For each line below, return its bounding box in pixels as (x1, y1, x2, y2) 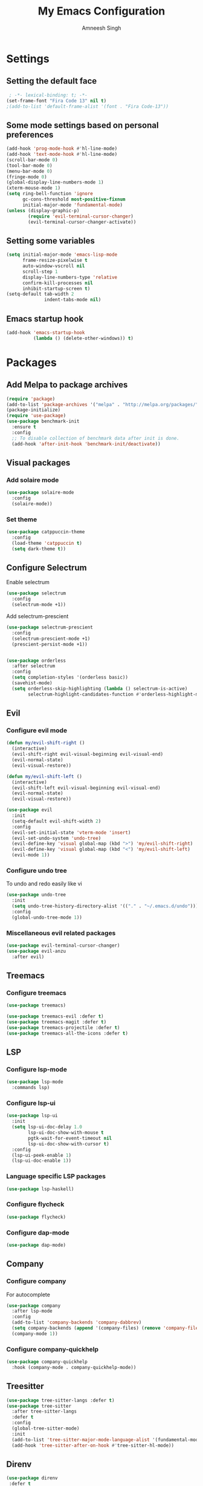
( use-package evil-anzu (6, 948, 66, 954)
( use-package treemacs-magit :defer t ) (6, 1019, 107, 1025)
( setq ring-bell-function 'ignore (6, 191, 94, 197)
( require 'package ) (6, 396, 56, 402)
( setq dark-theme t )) (11, 545, 66, 552)
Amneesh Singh (82, 24, 121, 32)
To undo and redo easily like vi (6, 880, 83, 887)
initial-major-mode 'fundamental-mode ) (22, 202, 123, 208)
